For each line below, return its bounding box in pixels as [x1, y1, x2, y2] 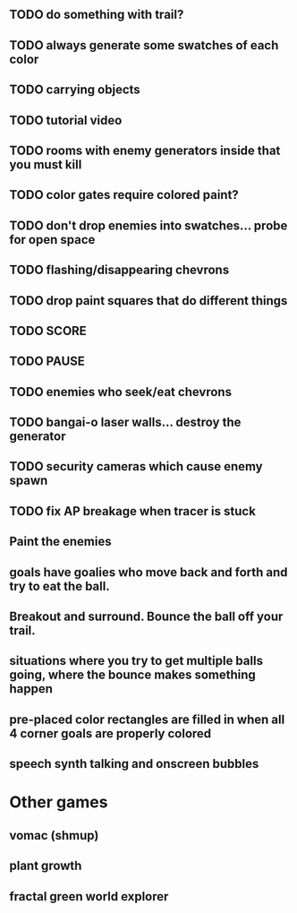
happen [9, 681, 54, 697]
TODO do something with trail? [9, 7, 184, 22]
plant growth [9, 858, 82, 874]
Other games [9, 792, 108, 813]
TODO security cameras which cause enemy [9, 459, 263, 474]
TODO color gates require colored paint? [9, 187, 239, 202]
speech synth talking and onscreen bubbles [9, 756, 259, 771]
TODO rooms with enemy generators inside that [9, 142, 281, 158]
